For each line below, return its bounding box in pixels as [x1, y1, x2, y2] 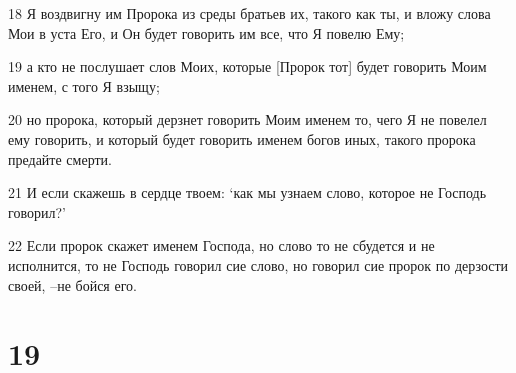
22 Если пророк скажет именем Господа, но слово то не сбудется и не [8, 235, 435, 256]
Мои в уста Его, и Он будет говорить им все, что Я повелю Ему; [8, 22, 405, 43]
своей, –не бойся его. [8, 274, 137, 295]
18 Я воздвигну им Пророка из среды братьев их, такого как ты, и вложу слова [8, 3, 491, 23]
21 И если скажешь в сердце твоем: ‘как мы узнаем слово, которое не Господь [8, 182, 487, 203]
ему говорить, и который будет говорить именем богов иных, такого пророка [8, 128, 476, 149]
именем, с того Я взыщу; [8, 75, 160, 96]
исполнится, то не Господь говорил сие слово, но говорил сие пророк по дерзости [8, 254, 509, 275]
